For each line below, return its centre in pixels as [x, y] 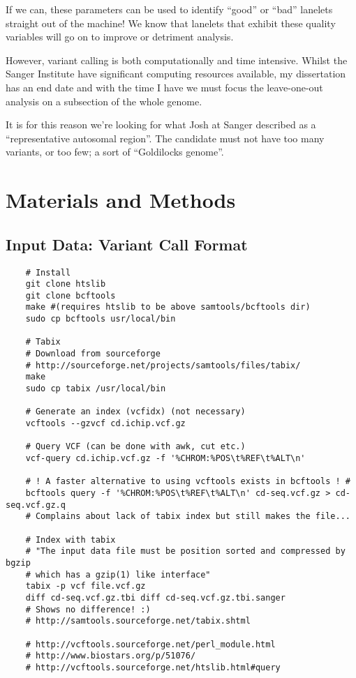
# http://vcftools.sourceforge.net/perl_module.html [150, 644]
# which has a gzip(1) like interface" [118, 574]
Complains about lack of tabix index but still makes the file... [193, 517]
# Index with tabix [71, 540]
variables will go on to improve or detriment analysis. [120, 37]
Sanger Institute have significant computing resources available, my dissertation [176, 74]
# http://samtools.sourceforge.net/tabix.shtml [138, 621]
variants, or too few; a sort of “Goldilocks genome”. [115, 152]
